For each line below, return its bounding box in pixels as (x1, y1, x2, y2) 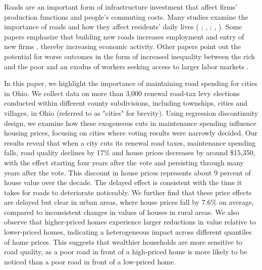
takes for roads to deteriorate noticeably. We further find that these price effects (4, 187, 252, 197)
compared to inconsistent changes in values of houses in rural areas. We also (4, 206, 239, 217)
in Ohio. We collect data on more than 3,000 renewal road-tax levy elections (4, 87, 240, 98)
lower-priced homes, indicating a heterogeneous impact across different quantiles (4, 227, 252, 237)
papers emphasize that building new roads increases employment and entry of (4, 31, 244, 41)
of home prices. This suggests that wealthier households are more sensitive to (4, 236, 243, 247)
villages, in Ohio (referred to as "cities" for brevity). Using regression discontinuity (4, 107, 258, 118)
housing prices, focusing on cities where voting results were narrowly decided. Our (4, 127, 258, 138)
